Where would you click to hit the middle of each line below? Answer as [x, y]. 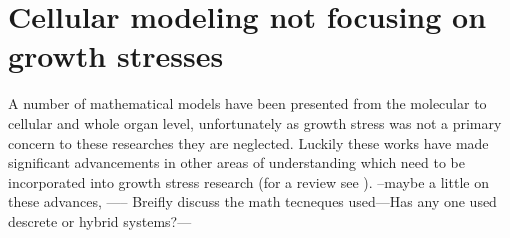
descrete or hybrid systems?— [100, 220]
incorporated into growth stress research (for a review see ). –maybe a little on [248, 181]
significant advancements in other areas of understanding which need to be [236, 162]
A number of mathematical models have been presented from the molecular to [247, 103]
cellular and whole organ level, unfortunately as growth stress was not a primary [255, 122]
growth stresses [116, 55]
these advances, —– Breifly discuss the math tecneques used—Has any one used [252, 201]
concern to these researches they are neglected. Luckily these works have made [248, 142]
